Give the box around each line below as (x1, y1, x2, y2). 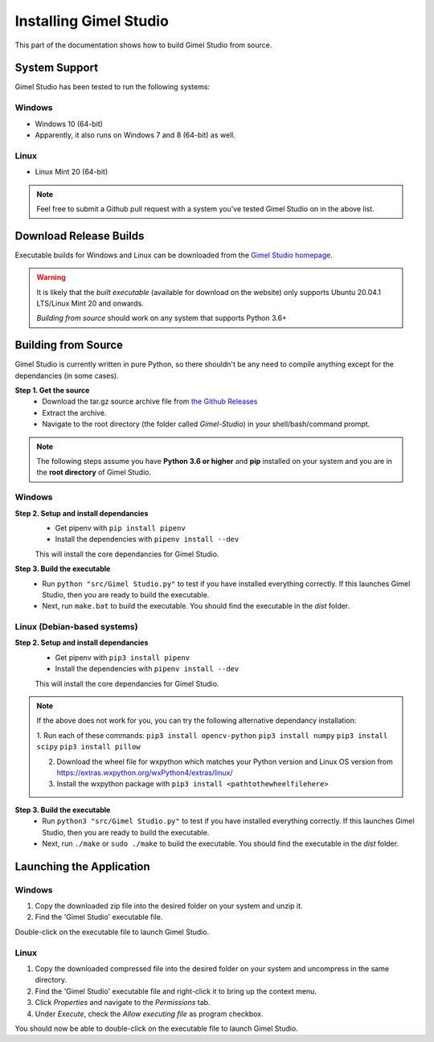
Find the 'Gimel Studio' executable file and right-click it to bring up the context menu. (35, 986, 317, 996)
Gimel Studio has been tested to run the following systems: (14, 82, 211, 92)
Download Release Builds (14, 229, 145, 243)
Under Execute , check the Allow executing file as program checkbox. (35, 1009, 264, 1019)
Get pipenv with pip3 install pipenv (55, 652, 190, 663)
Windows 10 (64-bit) (35, 119, 104, 129)
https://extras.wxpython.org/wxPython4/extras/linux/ (56, 768, 233, 777)
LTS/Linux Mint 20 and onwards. (36, 298, 144, 308)
